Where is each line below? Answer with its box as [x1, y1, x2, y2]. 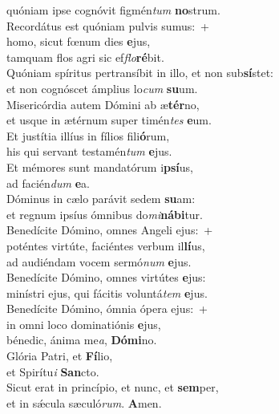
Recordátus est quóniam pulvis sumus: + [6, 17, 210, 34]
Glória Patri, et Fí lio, [6, 347, 113, 364]
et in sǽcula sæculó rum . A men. [6, 394, 162, 411]
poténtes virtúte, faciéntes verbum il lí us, [6, 237, 205, 254]
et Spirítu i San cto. [6, 363, 99, 379]
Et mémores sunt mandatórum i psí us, [6, 158, 194, 175]
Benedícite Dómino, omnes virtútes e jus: [6, 269, 206, 286]
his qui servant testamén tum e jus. [6, 143, 172, 160]
